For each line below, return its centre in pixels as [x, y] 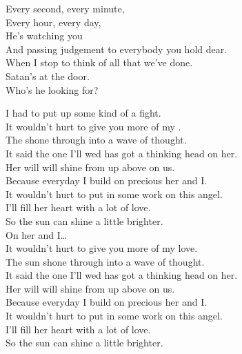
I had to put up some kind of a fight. [83, 113]
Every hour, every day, [53, 22]
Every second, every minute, [65, 8]
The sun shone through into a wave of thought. [105, 261]
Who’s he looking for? [52, 89]
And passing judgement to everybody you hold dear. [117, 49]
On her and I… [37, 234]
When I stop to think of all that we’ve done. [99, 62]
